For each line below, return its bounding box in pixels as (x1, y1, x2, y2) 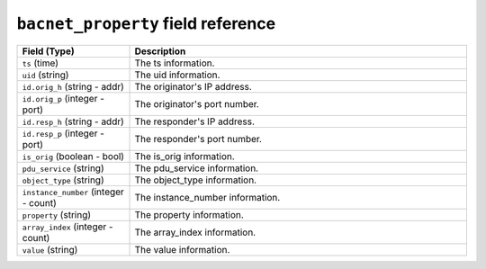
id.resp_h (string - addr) (22, 115, 125, 128)
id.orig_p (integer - (22, 92, 105, 104)
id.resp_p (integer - (22, 127, 105, 139)
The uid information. (134, 68, 220, 81)
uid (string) (22, 68, 69, 81)
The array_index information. (134, 226, 256, 238)
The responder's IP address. (134, 115, 256, 128)
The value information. (134, 243, 230, 256)
